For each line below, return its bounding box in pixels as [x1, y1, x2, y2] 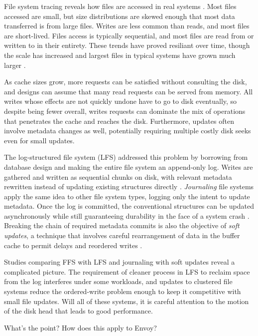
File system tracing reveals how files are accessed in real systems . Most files [4, 1, 237, 11]
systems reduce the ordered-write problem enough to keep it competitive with [4, 286, 241, 297]
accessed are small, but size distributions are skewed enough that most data [4, 10, 235, 21]
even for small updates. [4, 135, 75, 145]
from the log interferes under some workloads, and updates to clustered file [4, 276, 233, 287]
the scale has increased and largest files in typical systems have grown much [4, 49, 236, 60]
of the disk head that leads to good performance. [4, 306, 153, 316]
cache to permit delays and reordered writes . [4, 240, 142, 250]
